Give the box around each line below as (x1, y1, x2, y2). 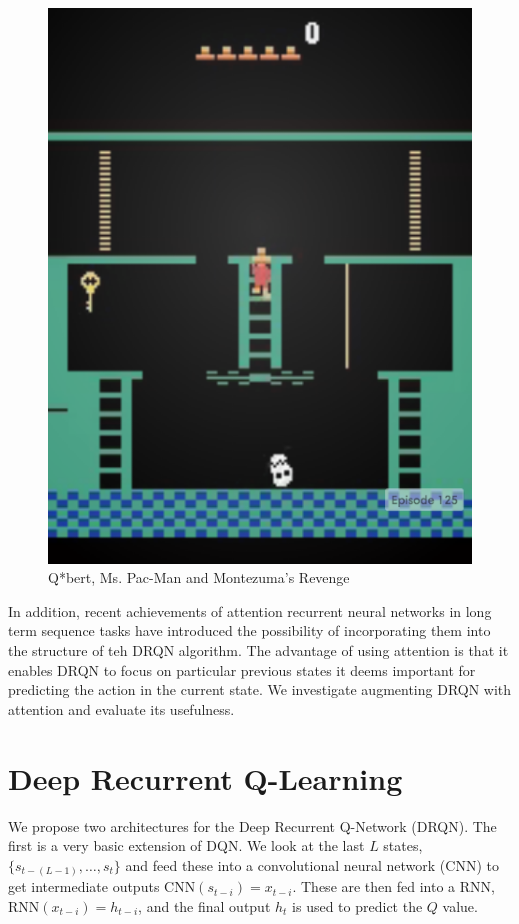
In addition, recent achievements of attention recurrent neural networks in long (8, 600, 492, 621)
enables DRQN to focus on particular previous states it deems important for (8, 659, 476, 680)
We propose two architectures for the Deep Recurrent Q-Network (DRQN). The (8, 815, 497, 836)
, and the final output (138, 895, 271, 916)
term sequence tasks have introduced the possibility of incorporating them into (8, 620, 491, 641)
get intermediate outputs (8, 876, 160, 897)
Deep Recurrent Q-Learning (8, 757, 403, 798)
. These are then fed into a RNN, (292, 876, 495, 897)
